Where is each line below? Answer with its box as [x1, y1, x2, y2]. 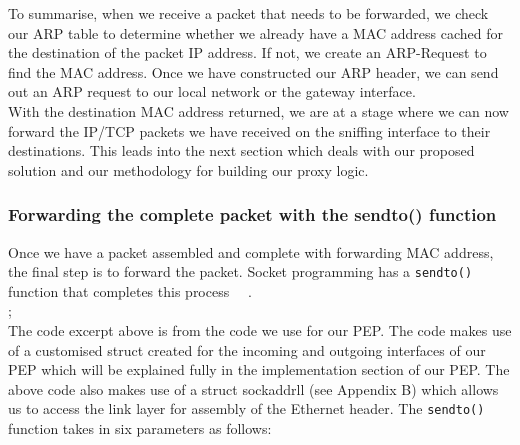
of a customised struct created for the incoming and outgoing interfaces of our [8, 339, 486, 360]
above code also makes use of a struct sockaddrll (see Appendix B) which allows [8, 378, 499, 399]
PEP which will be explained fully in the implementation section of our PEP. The [8, 359, 510, 380]
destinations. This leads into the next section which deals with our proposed [8, 140, 475, 161]
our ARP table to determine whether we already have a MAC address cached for [8, 22, 504, 43]
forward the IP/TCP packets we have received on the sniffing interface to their [8, 120, 491, 141]
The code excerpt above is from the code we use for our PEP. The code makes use [8, 320, 512, 340]
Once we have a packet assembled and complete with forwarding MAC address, [8, 241, 494, 262]
